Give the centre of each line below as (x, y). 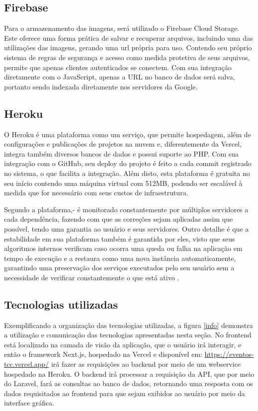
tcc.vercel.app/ (27, 364)
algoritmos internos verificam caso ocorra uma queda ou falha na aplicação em (123, 248)
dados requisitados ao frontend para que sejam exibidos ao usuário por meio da (125, 393)
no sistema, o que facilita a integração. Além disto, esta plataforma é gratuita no (127, 173)
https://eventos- (229, 354)
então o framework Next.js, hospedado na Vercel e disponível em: (103, 354)
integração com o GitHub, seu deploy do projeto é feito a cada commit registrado (128, 163)
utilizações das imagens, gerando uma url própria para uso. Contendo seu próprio (128, 47)
